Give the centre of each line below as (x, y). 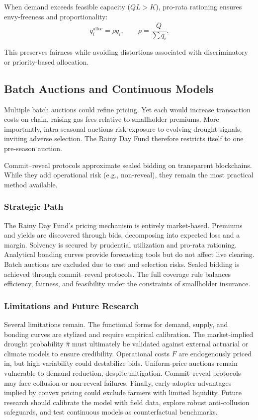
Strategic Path (34, 207)
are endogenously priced (215, 353)
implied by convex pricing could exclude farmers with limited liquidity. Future (123, 392)
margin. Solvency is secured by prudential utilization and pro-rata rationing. (120, 244)
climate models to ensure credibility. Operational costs (87, 353)
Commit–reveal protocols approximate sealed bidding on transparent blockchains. (128, 165)
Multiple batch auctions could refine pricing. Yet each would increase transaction (127, 109)
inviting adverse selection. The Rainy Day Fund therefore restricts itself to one (124, 138)
